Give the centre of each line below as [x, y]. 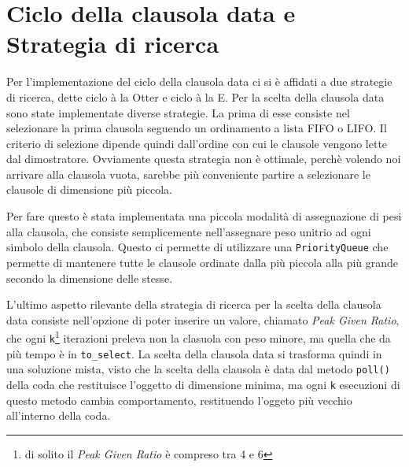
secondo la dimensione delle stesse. [90, 278]
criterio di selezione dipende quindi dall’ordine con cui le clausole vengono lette [197, 143]
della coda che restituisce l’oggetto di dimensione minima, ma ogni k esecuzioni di [203, 384]
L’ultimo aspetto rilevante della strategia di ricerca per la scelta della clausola [194, 304]
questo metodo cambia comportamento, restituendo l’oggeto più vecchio [179, 400]
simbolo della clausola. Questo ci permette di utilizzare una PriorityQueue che [197, 247]
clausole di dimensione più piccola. [89, 189]
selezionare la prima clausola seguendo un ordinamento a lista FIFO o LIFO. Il [197, 128]
